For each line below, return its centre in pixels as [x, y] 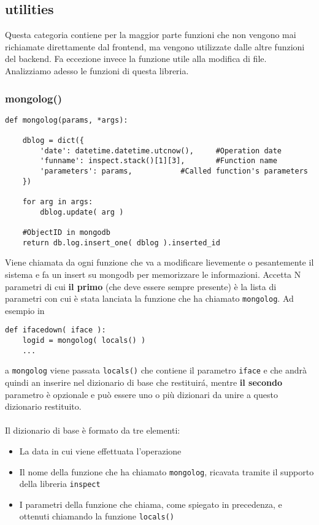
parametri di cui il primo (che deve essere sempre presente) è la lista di [141, 286]
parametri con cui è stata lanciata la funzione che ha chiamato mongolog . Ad [149, 298]
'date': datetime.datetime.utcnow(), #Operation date [161, 151]
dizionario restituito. [43, 406]
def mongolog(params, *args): [67, 120]
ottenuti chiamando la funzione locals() [97, 516]
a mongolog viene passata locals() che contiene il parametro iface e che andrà [156, 370]
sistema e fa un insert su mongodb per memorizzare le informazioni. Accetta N [153, 274]
